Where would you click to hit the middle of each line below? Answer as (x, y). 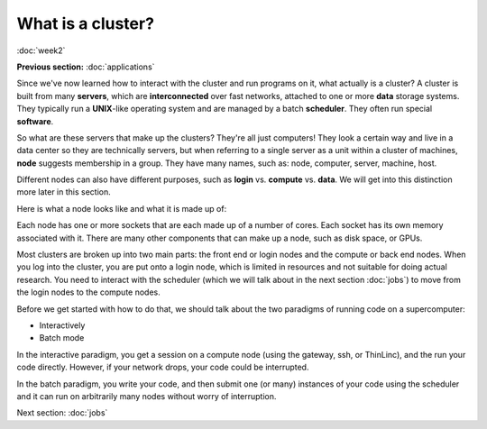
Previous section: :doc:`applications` (86, 67)
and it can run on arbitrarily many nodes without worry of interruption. (147, 396)
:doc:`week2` (41, 50)
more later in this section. (64, 192)
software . (35, 121)
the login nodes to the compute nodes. (89, 292)
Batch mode (62, 338)
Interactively (62, 325)
